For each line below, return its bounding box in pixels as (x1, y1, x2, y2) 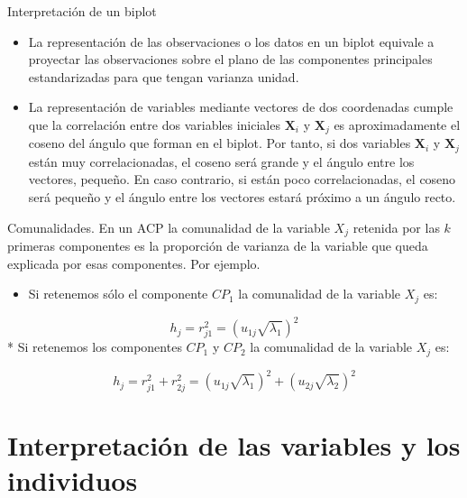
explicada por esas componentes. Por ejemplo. (7, 254, 261, 272)
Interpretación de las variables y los (7, 426, 461, 463)
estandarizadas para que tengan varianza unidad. (28, 67, 299, 86)
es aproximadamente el (334, 115, 461, 134)
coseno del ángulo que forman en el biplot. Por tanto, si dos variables (28, 134, 411, 152)
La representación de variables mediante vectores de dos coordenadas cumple (28, 97, 453, 116)
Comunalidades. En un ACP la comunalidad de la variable (7, 217, 330, 236)
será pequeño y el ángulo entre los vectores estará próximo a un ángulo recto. (28, 188, 456, 207)
